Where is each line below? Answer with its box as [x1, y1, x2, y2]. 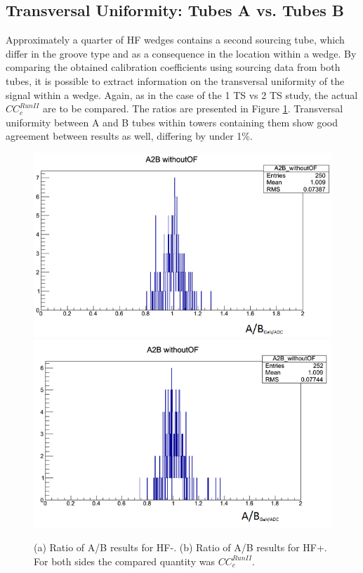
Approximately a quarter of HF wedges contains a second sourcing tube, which [6, 32, 345, 47]
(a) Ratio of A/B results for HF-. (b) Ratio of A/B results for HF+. [34, 540, 327, 555]
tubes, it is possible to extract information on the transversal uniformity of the [6, 73, 345, 88]
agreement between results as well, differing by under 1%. [6, 129, 253, 143]
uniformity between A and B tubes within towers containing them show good [6, 114, 338, 129]
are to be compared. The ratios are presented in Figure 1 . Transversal [43, 101, 343, 116]
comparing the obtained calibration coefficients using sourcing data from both [6, 60, 341, 74]
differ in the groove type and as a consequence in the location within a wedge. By [6, 46, 357, 60]
